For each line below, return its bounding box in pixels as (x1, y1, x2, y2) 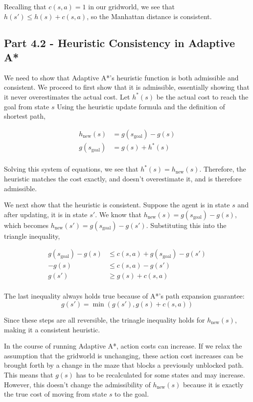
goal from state (4, 101, 49, 111)
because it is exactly (183, 379, 244, 389)
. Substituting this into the (146, 220, 227, 230)
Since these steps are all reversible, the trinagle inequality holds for (4, 315, 205, 325)
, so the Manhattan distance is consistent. (87, 11, 212, 21)
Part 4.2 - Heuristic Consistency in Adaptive (4, 35, 235, 50)
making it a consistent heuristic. (4, 324, 100, 334)
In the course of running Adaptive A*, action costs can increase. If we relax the (4, 341, 242, 351)
